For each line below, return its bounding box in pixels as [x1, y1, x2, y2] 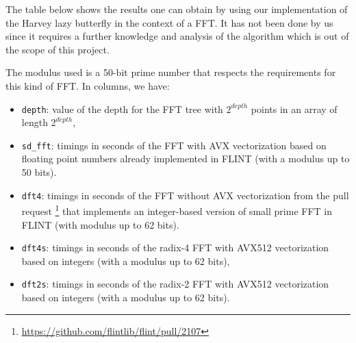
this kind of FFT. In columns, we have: [5, 78, 170, 92]
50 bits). [21, 165, 57, 179]
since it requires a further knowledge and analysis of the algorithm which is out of [5, 29, 349, 43]
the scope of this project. [5, 42, 110, 56]
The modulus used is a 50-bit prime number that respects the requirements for [5, 65, 336, 79]
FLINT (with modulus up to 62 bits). [21, 217, 179, 231]
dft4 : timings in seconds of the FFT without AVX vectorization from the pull [21, 188, 349, 202]
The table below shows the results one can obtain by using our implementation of [5, 2, 348, 16]
